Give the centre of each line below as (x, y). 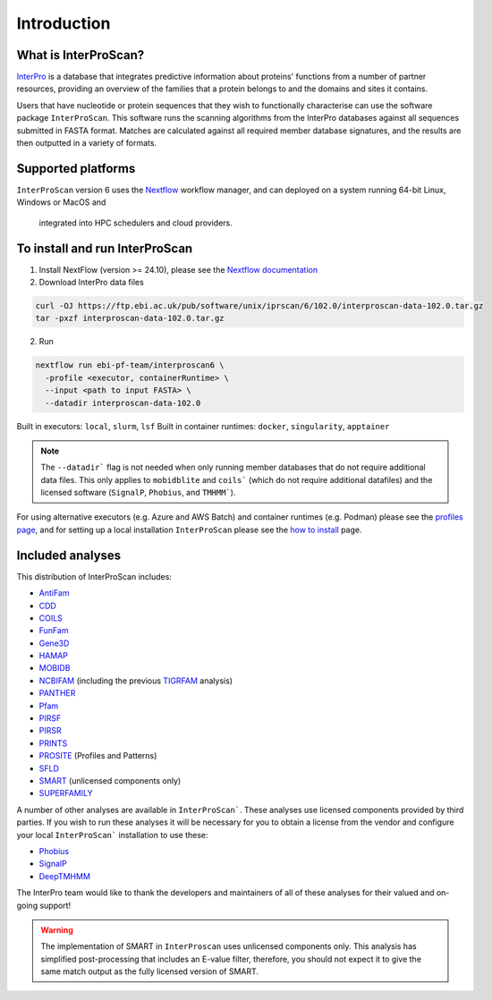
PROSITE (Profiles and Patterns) (98, 756)
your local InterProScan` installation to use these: (113, 835)
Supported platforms (76, 169)
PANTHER (57, 693)
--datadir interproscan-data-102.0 (123, 403)
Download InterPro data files (92, 282)
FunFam (54, 631)
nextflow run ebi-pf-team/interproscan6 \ (130, 365)
